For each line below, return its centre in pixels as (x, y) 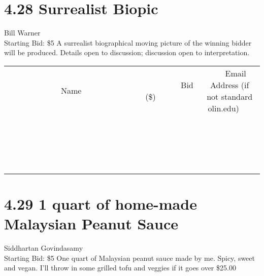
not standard (230, 96)
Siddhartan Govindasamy (44, 248)
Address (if (230, 85)
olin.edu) (223, 108)
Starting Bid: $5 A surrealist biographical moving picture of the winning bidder (128, 42)
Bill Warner (22, 33)
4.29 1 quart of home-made (101, 204)
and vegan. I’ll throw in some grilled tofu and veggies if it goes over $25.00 (120, 268)
